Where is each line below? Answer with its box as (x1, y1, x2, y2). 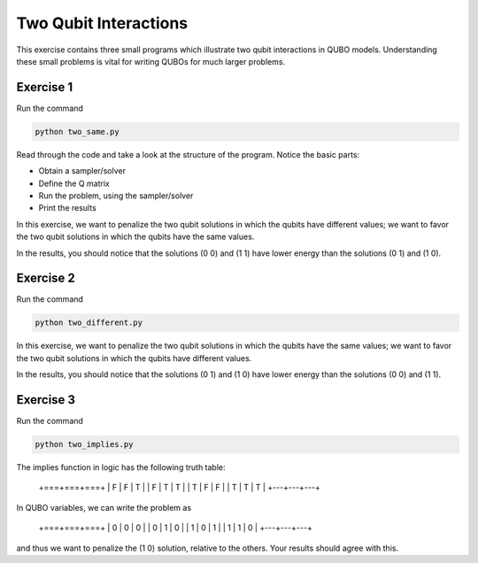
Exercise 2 (16, 271, 75, 286)
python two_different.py (35, 318, 143, 328)
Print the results (38, 203, 96, 213)
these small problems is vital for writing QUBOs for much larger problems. (16, 56, 286, 66)
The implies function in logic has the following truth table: (16, 462, 226, 473)
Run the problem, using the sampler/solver (38, 190, 194, 201)
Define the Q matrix (38, 178, 110, 189)
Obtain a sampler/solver (38, 166, 126, 176)
